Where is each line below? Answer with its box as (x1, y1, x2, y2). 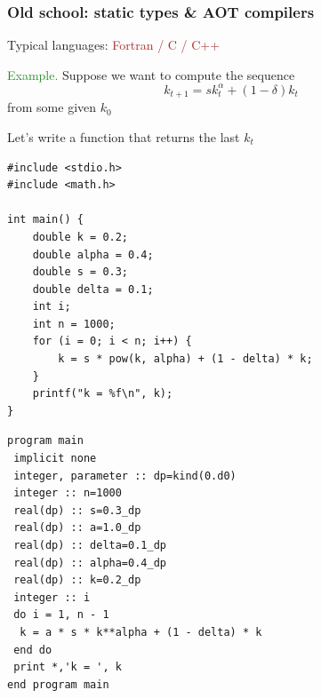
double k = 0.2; (32, 230, 129, 243)
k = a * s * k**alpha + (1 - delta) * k (20, 625, 262, 639)
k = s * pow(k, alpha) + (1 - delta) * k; (58, 353, 313, 366)
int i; (32, 300, 71, 313)
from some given (7, 98, 97, 116)
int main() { (7, 213, 84, 226)
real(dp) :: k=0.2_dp (13, 574, 141, 587)
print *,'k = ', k (13, 661, 122, 674)
